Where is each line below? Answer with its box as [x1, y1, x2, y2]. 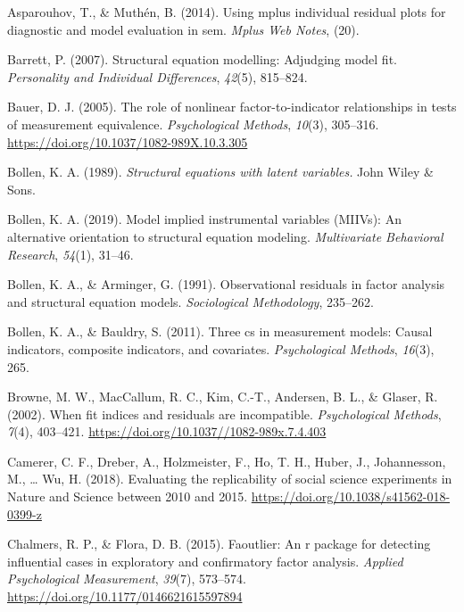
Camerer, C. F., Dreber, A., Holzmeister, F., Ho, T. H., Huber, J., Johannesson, [7, 451, 446, 470]
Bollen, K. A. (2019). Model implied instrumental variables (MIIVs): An [7, 210, 402, 228]
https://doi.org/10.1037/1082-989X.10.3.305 [7, 132, 248, 151]
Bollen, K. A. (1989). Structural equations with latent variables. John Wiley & [7, 162, 434, 181]
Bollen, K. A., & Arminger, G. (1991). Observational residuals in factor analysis [7, 275, 445, 294]
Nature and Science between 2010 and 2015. [7, 487, 248, 506]
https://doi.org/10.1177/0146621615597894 [7, 587, 243, 606]
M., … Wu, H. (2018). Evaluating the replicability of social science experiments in [7, 469, 452, 488]
